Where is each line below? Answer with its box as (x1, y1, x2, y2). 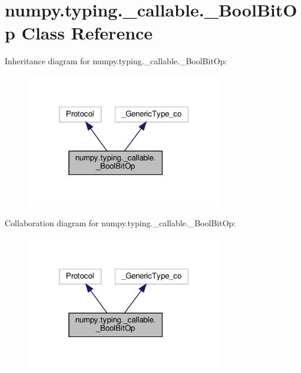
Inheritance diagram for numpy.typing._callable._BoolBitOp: (5, 55, 227, 67)
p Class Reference (5, 21, 153, 45)
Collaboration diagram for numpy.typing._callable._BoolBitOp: (5, 216, 236, 229)
